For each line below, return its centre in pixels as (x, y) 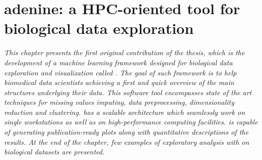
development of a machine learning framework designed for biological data (118, 62)
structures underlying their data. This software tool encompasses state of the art (128, 92)
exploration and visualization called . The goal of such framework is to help (120, 72)
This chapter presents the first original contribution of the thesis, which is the (124, 52)
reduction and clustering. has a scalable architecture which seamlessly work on (125, 112)
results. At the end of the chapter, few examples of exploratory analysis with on (127, 142)
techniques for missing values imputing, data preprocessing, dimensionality (119, 102)
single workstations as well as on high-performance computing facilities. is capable (131, 122)
